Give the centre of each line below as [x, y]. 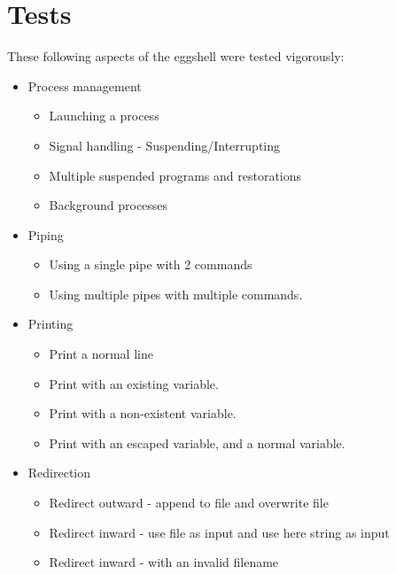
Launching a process [104, 116]
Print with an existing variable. [134, 383]
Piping [46, 234]
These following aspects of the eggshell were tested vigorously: [176, 56]
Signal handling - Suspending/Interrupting [165, 145]
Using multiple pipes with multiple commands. [176, 294]
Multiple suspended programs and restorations [175, 175]
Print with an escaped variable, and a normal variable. [197, 442]
